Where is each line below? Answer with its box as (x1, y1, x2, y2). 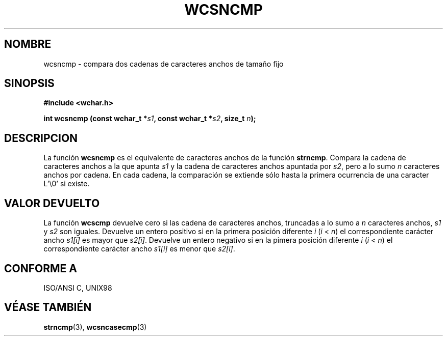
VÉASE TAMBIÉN (4, 301, 92, 314)
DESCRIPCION (4, 131, 78, 145)
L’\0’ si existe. (43, 179, 90, 188)
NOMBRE (4, 38, 52, 51)
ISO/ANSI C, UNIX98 (43, 283, 112, 292)
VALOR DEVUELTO (4, 196, 100, 210)
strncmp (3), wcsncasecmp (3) (43, 322, 147, 331)
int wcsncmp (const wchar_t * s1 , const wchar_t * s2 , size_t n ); (43, 114, 256, 123)
